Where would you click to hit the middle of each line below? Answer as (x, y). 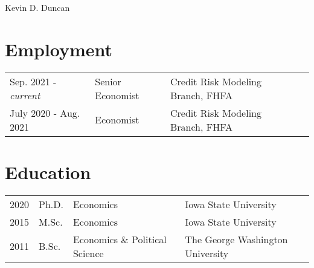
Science (88, 253)
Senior (108, 81)
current (25, 95)
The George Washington (236, 239)
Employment (59, 49)
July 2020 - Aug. (45, 113)
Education (48, 172)
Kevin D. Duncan (37, 7)
